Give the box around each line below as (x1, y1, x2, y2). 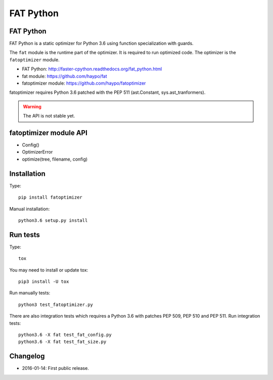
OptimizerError (22, 149, 53, 155)
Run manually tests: (9, 290, 51, 296)
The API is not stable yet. (23, 113, 75, 119)
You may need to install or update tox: (9, 267, 88, 273)
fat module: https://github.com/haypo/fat (22, 73, 107, 79)
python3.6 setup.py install (18, 217, 88, 223)
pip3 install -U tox (18, 279, 69, 285)
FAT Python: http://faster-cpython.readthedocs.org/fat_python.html (22, 66, 162, 72)
